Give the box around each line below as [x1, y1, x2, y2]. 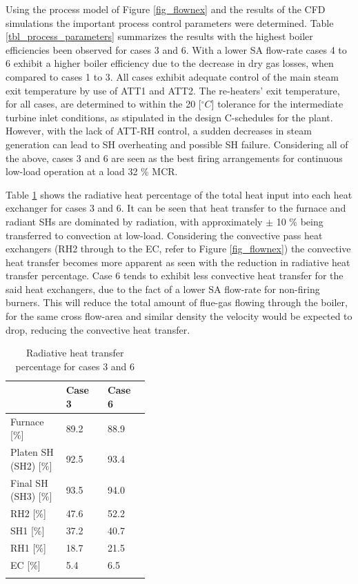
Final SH [10, 475, 48, 490]
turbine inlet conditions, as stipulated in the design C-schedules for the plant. [6, 110, 333, 124]
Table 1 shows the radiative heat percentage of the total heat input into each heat [6, 187, 352, 201]
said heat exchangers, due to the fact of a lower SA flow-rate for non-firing [6, 281, 320, 296]
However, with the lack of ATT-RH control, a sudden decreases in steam [6, 123, 312, 138]
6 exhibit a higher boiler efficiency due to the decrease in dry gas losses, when [6, 56, 334, 70]
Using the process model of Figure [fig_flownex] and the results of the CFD [6, 2, 326, 16]
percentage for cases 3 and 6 [15, 359, 135, 373]
